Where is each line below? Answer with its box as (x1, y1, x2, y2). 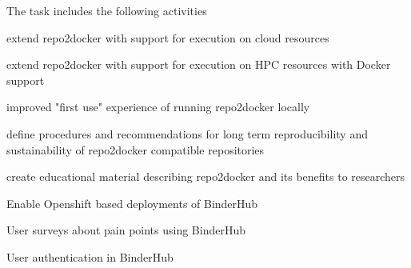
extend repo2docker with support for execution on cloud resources (6, 29, 329, 46)
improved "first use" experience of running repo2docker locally (6, 98, 310, 115)
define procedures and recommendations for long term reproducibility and (6, 125, 368, 142)
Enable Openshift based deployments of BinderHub (6, 194, 258, 211)
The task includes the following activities (6, 2, 207, 18)
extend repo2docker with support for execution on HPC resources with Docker (6, 56, 391, 73)
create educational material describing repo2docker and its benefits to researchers (6, 168, 405, 185)
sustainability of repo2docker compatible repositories (6, 141, 265, 158)
